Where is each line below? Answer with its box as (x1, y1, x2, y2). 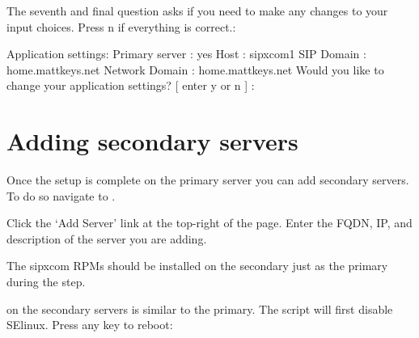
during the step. (6, 273, 86, 290)
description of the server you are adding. (6, 230, 207, 247)
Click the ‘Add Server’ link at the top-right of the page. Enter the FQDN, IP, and (6, 214, 413, 231)
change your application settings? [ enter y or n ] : (6, 77, 255, 94)
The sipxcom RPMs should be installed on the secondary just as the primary (6, 257, 388, 274)
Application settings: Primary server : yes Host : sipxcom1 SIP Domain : (6, 45, 366, 62)
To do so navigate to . (6, 187, 116, 204)
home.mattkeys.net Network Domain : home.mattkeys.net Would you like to (6, 61, 384, 78)
